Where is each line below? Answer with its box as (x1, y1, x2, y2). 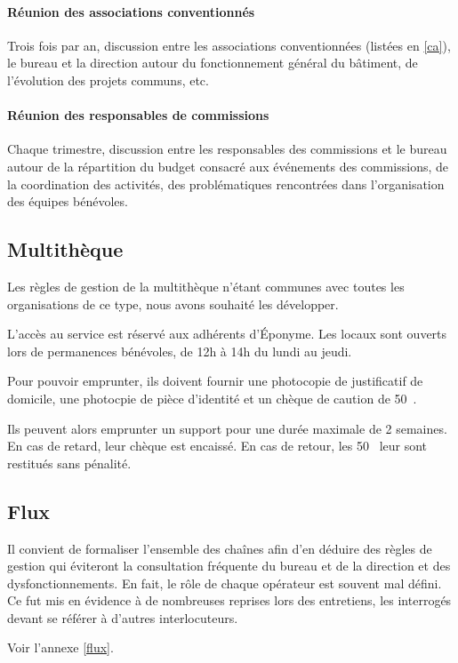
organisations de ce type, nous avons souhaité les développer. (7, 294, 339, 313)
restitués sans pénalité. (7, 453, 132, 472)
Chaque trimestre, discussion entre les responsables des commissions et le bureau (7, 140, 447, 158)
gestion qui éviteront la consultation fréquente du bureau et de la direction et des (7, 556, 451, 575)
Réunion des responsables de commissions (7, 106, 269, 124)
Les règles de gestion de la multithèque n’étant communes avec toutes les (7, 276, 405, 295)
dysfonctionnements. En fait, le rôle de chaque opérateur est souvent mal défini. (7, 573, 442, 592)
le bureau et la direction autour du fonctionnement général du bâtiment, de (7, 53, 418, 72)
